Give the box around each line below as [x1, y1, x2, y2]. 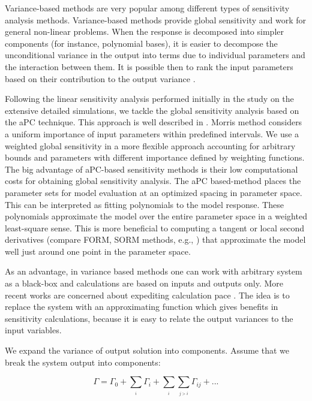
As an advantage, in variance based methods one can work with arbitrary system [5, 265, 302, 278]
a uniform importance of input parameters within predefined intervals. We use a [5, 127, 299, 140]
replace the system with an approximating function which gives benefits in [5, 300, 278, 313]
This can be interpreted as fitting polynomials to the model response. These [5, 198, 284, 210]
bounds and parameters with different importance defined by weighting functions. [5, 151, 305, 164]
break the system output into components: [5, 355, 161, 368]
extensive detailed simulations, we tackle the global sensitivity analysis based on [5, 104, 299, 116]
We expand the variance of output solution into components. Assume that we [5, 344, 290, 357]
